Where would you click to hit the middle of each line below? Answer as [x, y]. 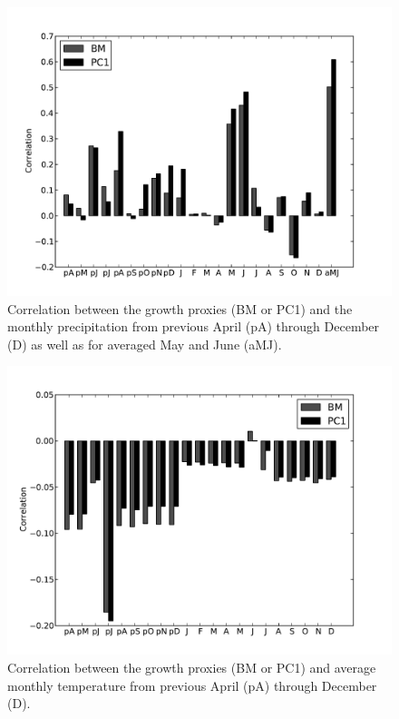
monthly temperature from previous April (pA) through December [192, 685]
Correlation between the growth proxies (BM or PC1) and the [180, 308]
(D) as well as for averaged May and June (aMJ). [145, 344]
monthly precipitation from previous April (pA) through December [194, 326]
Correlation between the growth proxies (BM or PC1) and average [192, 667]
